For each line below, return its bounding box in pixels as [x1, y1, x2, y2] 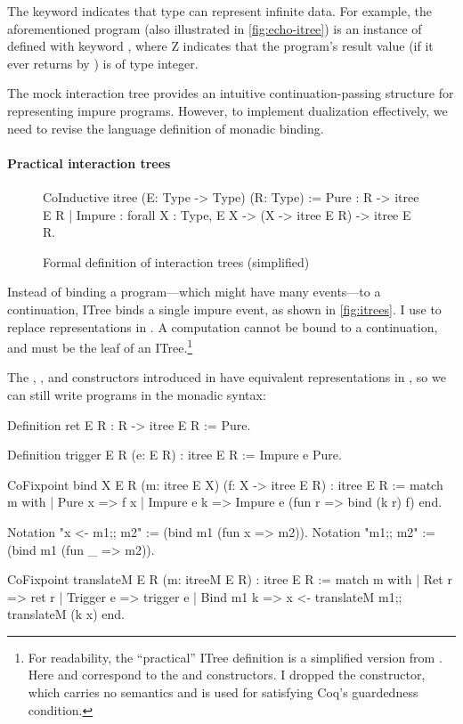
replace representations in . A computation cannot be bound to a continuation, [7, 317, 438, 336]
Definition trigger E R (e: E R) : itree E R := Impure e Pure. [7, 445, 342, 464]
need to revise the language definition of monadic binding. [7, 118, 324, 137]
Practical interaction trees [7, 153, 171, 172]
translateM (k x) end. [7, 605, 125, 623]
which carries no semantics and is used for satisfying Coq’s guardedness [28, 683, 418, 702]
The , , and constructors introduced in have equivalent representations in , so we [7, 368, 446, 386]
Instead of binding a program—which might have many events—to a [7, 282, 381, 301]
